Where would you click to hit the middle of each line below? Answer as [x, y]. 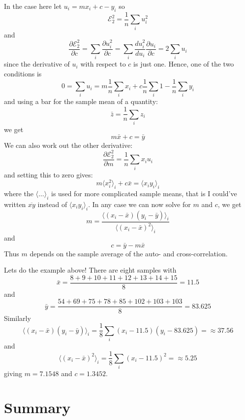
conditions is [23, 74]
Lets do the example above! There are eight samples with [90, 270]
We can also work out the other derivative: [68, 145]
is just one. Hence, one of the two [184, 64]
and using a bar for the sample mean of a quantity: [81, 101]
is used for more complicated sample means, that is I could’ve [144, 193]
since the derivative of [37, 64]
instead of [52, 204]
